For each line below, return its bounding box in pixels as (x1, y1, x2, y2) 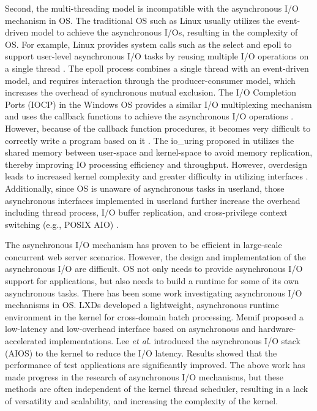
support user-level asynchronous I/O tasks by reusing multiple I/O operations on (5, 50, 309, 62)
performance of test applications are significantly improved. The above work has (5, 358, 305, 371)
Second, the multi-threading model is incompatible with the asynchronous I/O (5, 2, 299, 14)
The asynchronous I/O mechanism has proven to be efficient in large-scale (5, 238, 282, 251)
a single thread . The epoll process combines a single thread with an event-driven (5, 61, 309, 74)
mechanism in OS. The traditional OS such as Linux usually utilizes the (5, 13, 275, 26)
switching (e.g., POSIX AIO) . (5, 217, 119, 230)
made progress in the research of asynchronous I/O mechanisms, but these (5, 370, 283, 383)
